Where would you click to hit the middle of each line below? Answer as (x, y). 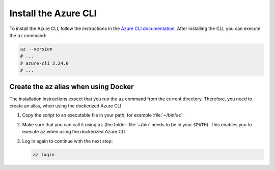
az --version (36, 49)
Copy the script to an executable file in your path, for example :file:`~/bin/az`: (103, 115)
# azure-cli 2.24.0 (44, 63)
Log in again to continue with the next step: (67, 141)
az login (44, 154)
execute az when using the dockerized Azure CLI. (75, 132)
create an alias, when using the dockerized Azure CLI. (66, 106)
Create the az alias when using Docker (72, 87)
